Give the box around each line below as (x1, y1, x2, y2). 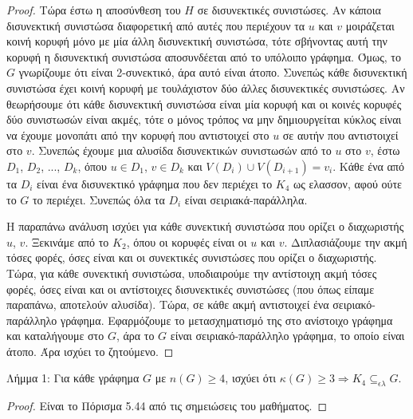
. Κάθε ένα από (332, 157, 404, 174)
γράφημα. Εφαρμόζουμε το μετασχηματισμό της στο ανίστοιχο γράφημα (60, 311, 393, 328)
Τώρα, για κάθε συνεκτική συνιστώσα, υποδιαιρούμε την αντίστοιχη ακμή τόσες (6, 264, 377, 281)
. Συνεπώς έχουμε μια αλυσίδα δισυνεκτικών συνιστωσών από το (31, 142, 332, 159)
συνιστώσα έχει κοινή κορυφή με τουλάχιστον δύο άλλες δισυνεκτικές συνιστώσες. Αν (6, 79, 405, 96)
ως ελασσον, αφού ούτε (293, 175, 402, 192)
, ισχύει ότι (225, 370, 277, 386)
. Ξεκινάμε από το (25, 233, 109, 250)
